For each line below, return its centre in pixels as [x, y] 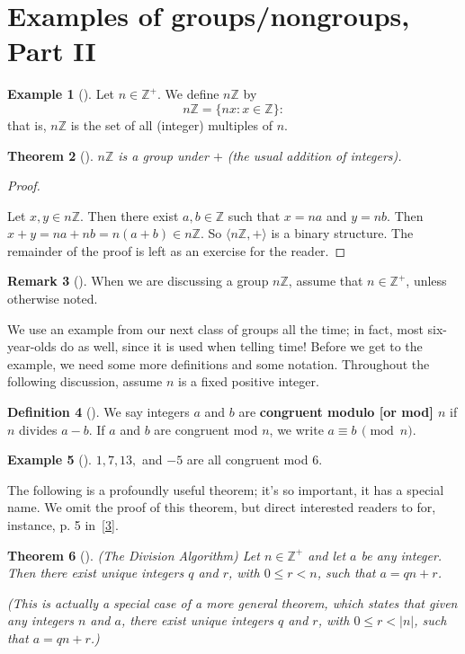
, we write [296, 429]
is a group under [163, 155]
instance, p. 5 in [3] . [63, 525]
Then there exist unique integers [96, 573]
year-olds [32, 346]
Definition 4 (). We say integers [98, 412]
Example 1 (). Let [61, 94]
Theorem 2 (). [50, 155]
